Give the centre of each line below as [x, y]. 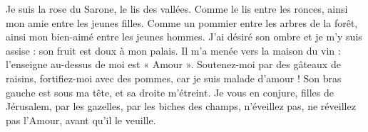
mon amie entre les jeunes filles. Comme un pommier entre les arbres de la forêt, [182, 22]
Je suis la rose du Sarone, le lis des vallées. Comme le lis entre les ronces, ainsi [177, 9]
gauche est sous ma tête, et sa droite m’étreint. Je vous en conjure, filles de [170, 92]
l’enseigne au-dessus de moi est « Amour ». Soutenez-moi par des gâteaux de [173, 64]
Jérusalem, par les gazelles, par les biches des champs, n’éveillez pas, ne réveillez [181, 106]
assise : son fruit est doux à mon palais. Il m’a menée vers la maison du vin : [173, 50]
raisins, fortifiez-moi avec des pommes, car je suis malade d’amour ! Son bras [174, 78]
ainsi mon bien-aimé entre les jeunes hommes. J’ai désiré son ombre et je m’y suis [184, 37]
